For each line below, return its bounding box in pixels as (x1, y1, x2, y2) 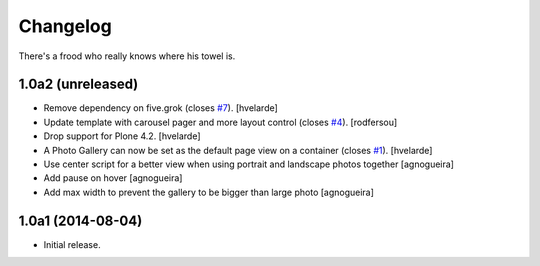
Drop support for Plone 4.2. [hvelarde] (43, 130, 201, 142)
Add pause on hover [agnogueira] (43, 172, 183, 184)
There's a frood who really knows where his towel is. (18, 50, 236, 62)
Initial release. (43, 238, 101, 250)
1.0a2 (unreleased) (18, 76, 139, 93)
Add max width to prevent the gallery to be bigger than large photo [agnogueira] (43, 186, 375, 198)
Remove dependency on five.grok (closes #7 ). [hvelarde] (43, 102, 279, 114)
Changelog (18, 15, 112, 37)
